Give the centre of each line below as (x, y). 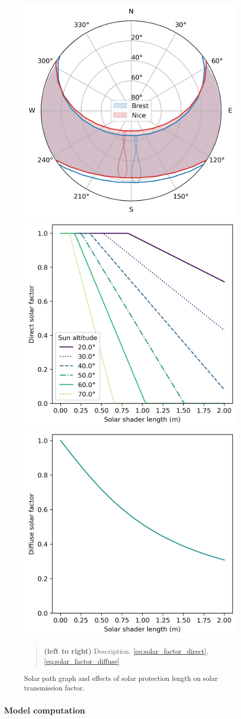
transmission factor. (54, 688)
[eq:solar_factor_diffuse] (82, 661)
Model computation (45, 710)
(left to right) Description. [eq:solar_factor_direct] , (126, 651)
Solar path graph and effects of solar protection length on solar (121, 678)
